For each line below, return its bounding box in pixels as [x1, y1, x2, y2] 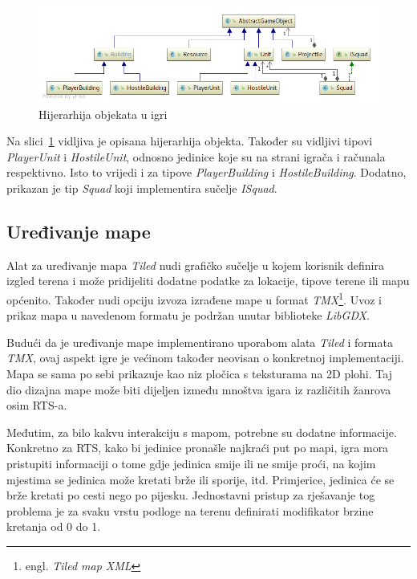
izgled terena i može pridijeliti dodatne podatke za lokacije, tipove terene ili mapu [6, 272, 410, 289]
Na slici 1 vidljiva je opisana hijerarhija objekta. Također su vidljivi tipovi [6, 133, 373, 149]
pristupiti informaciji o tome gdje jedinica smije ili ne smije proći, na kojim [6, 455, 376, 472]
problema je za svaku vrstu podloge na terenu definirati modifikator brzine [6, 502, 374, 519]
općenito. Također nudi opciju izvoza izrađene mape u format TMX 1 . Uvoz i [6, 289, 382, 308]
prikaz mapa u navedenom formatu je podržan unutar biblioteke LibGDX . [6, 307, 370, 324]
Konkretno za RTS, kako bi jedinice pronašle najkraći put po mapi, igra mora [6, 439, 389, 456]
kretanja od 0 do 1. [6, 518, 101, 535]
